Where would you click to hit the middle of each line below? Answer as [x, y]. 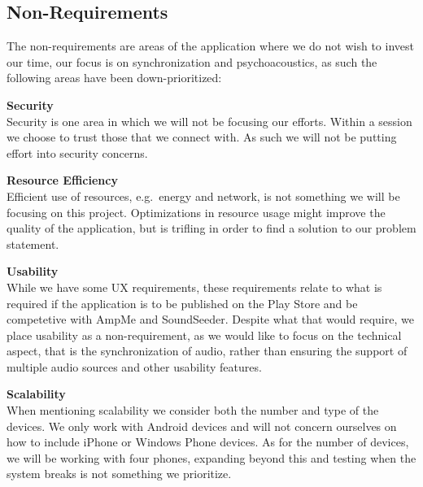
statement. [33, 243]
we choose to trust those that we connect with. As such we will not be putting [202, 137]
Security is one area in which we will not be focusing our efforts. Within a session [209, 121]
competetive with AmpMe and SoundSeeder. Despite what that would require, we [210, 319]
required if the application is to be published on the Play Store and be [182, 303]
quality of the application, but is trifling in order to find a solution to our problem [211, 228]
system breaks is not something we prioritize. [119, 474]
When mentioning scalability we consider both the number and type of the [193, 410]
